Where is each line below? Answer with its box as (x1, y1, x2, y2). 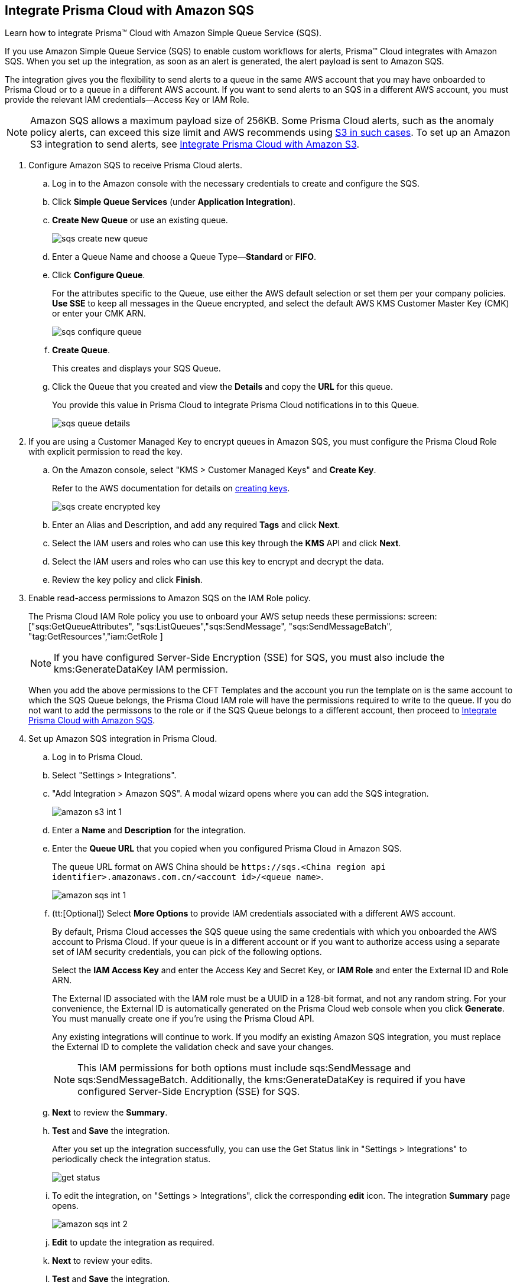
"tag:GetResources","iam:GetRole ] (28, 631, 163, 642)
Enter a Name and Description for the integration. (52, 825, 246, 836)
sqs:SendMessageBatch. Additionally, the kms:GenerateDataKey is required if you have (77, 1074, 466, 1086)
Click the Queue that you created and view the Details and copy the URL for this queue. (52, 381, 394, 392)
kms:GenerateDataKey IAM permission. (54, 663, 228, 676)
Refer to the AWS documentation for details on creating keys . (52, 483, 290, 494)
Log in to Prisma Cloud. (52, 752, 143, 762)
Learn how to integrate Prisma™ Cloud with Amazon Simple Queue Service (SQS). (5, 28, 322, 38)
